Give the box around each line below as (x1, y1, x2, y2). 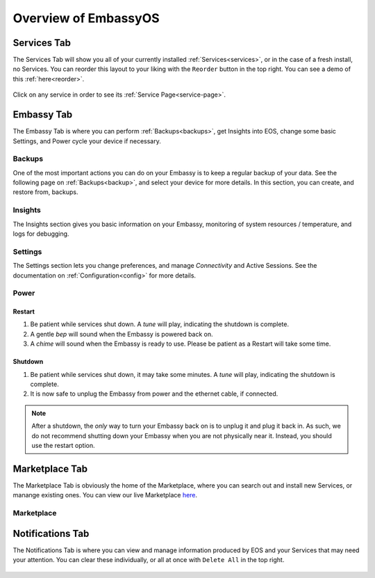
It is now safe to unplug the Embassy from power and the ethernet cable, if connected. (30, 390, 278, 398)
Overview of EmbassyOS (12, 10, 160, 26)
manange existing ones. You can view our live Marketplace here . (12, 491, 198, 499)
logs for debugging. (12, 230, 69, 238)
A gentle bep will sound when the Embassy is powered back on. (30, 330, 213, 338)
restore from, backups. (12, 188, 78, 196)
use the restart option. (31, 441, 95, 449)
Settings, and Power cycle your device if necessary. (12, 136, 161, 145)
